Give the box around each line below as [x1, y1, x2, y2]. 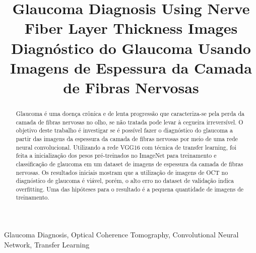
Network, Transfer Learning [4, 239, 90, 249]
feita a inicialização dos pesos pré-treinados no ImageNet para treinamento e [16, 151, 217, 160]
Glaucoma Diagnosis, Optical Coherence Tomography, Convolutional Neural [4, 229, 239, 240]
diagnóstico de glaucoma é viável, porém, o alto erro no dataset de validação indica [16, 176, 234, 185]
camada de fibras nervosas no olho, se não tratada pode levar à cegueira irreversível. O [16, 117, 243, 126]
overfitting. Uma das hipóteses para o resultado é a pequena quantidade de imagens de [16, 184, 244, 193]
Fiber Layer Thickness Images [24, 18, 238, 38]
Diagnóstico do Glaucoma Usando [11, 37, 251, 58]
